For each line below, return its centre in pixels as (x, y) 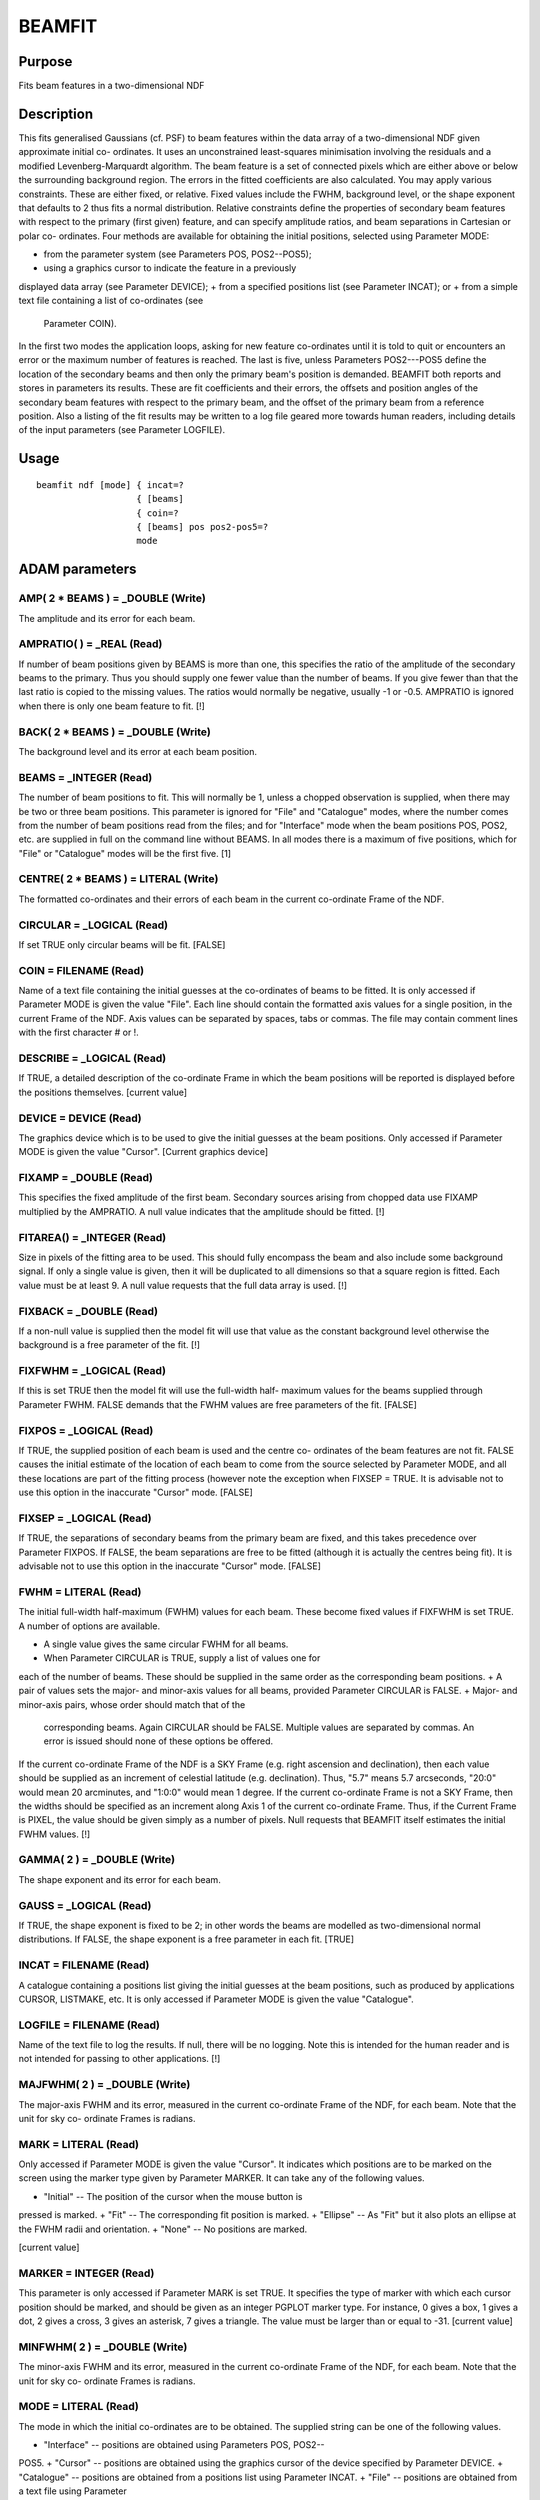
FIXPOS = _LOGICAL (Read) (86, 1430)
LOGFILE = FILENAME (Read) (89, 2025)
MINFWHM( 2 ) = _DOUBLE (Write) (103, 2347)
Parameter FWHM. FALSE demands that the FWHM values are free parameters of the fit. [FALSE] (217, 1404)
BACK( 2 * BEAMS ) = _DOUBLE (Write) (115, 732)
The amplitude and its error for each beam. (107, 618)
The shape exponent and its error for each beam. (120, 1879)
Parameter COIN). (80, 323)
